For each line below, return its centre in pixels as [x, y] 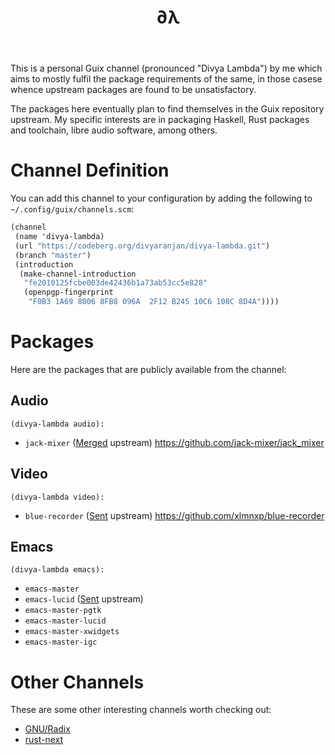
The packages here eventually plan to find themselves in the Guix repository [167, 109]
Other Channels [77, 682]
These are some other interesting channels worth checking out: [141, 710]
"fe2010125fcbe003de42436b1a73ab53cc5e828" [115, 283]
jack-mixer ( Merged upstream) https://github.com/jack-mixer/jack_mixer [174, 442]
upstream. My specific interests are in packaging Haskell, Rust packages [160, 120]
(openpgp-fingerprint [68, 292]
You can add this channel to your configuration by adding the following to [161, 198]
